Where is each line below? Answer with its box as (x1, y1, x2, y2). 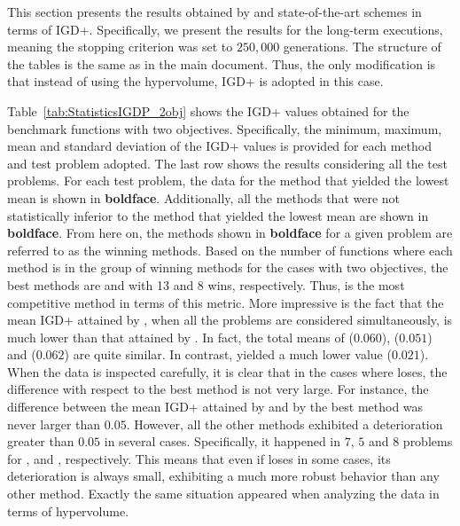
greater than (7, 432, 74, 451)
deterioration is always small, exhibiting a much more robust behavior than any (7, 467, 440, 485)
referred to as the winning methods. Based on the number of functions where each (7, 240, 453, 259)
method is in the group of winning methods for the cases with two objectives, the (7, 258, 448, 277)
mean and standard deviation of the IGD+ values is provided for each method (7, 137, 432, 155)
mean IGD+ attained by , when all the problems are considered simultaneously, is (7, 310, 453, 329)
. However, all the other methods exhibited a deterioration (126, 414, 443, 433)
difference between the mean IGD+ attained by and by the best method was (7, 397, 424, 416)
